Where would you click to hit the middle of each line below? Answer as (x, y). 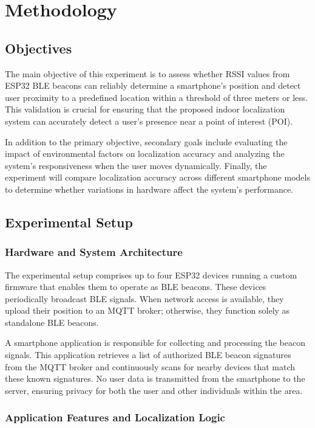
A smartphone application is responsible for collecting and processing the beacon (155, 343)
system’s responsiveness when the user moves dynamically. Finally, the (136, 165)
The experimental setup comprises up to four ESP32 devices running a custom (151, 274)
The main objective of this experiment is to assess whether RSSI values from (147, 73)
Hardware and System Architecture (94, 252)
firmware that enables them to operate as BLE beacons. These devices (136, 287)
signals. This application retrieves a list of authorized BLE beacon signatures (148, 355)
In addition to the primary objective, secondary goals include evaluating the (146, 141)
